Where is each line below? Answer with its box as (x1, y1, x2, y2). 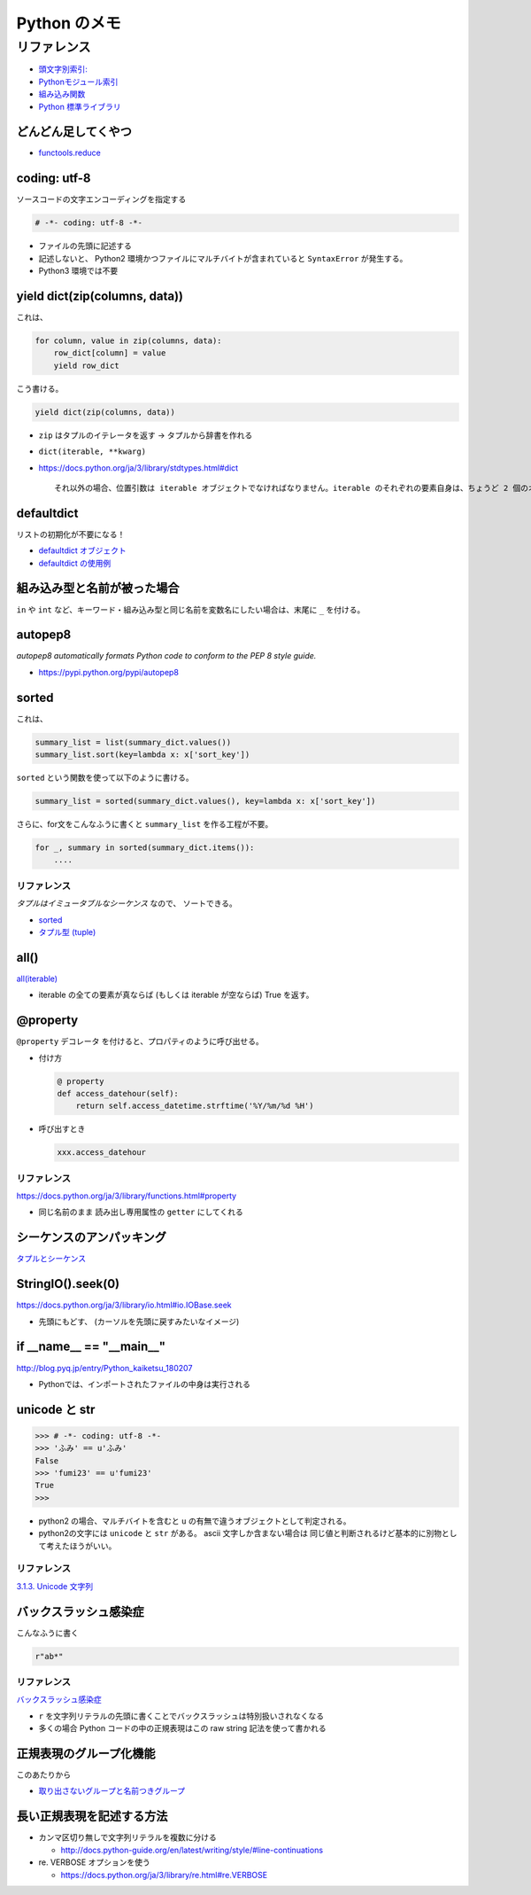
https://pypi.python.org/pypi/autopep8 (38, 667, 179, 677)
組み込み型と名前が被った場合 (16, 581, 180, 596)
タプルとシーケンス (16, 1253, 87, 1264)
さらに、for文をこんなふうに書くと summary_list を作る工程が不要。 (16, 819, 273, 830)
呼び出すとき (38, 1124, 86, 1135)
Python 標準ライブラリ (38, 101, 121, 112)
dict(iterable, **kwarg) (38, 447, 146, 456)
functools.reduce (38, 147, 101, 159)
